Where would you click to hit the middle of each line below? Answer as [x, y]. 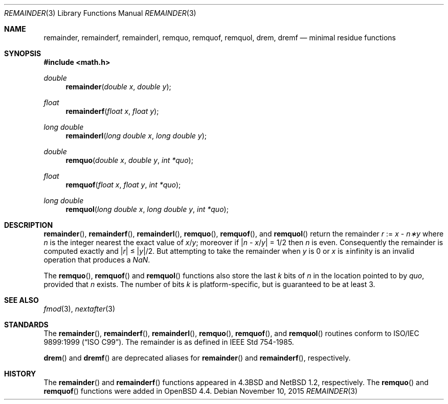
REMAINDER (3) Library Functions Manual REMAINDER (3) [100, 13]
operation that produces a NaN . [97, 260]
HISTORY [20, 374]
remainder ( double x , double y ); [118, 87]
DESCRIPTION [29, 225]
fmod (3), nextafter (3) [80, 309]
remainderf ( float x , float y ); [112, 111]
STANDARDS [26, 325]
